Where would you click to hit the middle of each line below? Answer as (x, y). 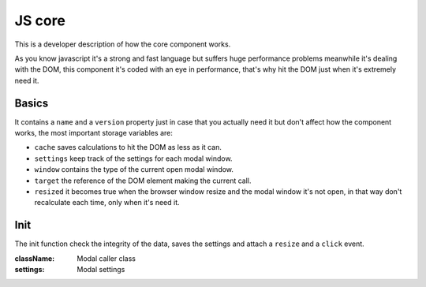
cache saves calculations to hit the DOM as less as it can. (128, 147)
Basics (32, 103)
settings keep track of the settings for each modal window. (133, 158)
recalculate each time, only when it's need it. (107, 203)
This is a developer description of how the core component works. (123, 44)
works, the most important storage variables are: (93, 133)
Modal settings (101, 270)
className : (35, 258)
